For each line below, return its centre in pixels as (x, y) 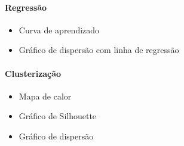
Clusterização (33, 73)
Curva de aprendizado (59, 29)
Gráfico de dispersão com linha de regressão (99, 50)
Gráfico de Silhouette (58, 116)
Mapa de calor (45, 96)
